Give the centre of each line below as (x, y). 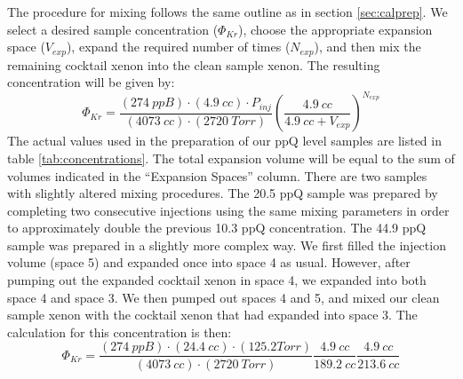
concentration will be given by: (91, 82)
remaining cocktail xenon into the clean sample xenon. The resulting (194, 64)
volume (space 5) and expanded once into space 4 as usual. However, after (209, 262)
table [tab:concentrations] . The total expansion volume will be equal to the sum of (231, 158)
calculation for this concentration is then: (120, 332)
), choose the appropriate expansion (335, 29)
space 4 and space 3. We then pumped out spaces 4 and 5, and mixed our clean (224, 297)
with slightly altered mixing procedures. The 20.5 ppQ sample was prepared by (223, 193)
